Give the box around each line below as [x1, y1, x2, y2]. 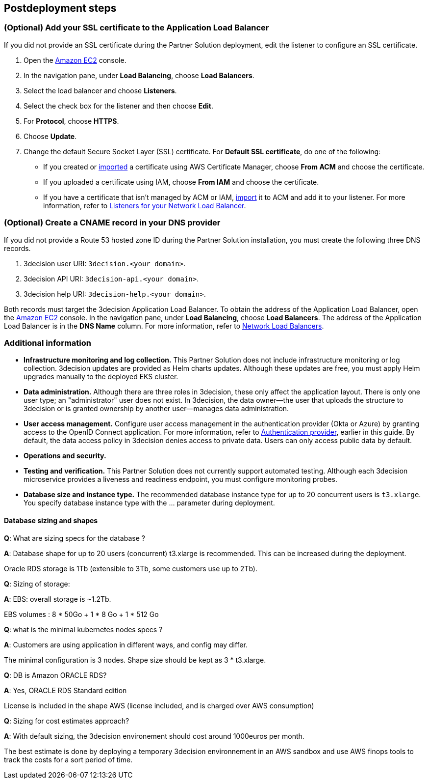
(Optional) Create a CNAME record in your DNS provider [4, 218, 221, 228]
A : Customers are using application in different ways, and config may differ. [4, 640, 248, 649]
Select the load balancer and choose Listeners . [24, 86, 177, 95]
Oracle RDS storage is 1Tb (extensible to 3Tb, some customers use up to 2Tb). [4, 564, 257, 573]
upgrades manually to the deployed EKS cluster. [24, 372, 178, 381]
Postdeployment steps [4, 2, 117, 14]
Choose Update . [24, 132, 77, 140]
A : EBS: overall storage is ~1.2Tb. [4, 594, 111, 603]
